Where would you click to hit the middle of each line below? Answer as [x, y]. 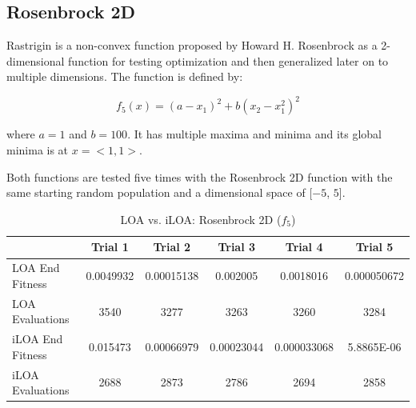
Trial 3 [237, 247]
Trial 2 [172, 247]
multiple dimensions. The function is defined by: [125, 76]
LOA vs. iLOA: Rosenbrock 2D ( [201, 219]
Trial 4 [304, 247]
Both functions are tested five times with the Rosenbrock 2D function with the [200, 176]
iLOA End [38, 339]
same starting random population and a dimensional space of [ [160, 192]
